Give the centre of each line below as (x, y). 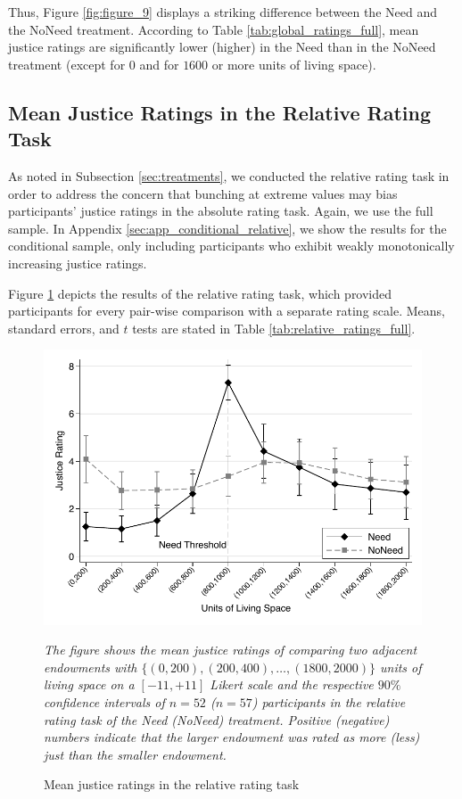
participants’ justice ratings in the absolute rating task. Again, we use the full (221, 211)
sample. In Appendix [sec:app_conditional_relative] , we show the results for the (227, 228)
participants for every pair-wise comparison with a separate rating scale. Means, (227, 311)
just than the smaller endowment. (135, 754)
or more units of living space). (294, 64)
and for (159, 64)
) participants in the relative (329, 702)
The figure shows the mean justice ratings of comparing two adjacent (231, 650)
